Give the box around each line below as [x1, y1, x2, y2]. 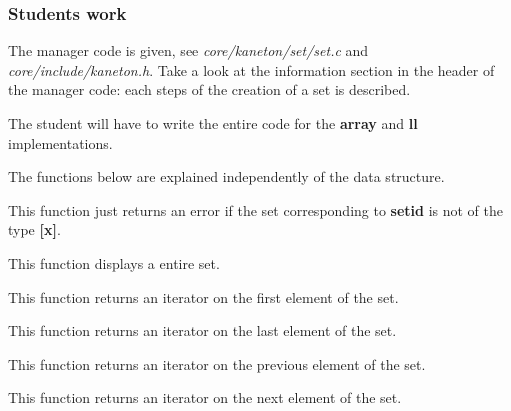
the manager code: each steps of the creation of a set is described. [8, 79, 411, 100]
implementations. [8, 132, 113, 153]
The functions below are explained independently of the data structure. [8, 166, 445, 187]
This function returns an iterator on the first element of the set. [8, 286, 399, 307]
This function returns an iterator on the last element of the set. [8, 320, 397, 341]
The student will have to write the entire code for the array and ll [8, 113, 418, 133]
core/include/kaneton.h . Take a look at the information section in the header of [8, 59, 495, 80]
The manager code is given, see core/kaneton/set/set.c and [8, 40, 369, 61]
